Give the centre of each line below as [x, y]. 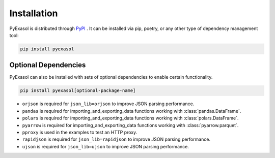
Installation [34, 13]
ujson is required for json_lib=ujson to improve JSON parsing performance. [106, 146]
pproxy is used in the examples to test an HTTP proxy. [80, 132]
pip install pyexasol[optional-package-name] [78, 91]
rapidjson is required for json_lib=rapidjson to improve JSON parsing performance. [116, 139]
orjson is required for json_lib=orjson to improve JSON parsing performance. [108, 104]
